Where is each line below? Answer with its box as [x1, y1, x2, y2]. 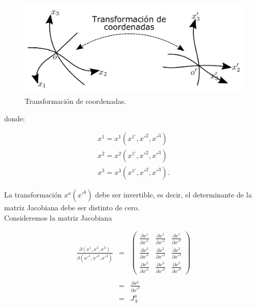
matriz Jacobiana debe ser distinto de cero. [4, 202, 140, 213]
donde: [4, 113, 25, 123]
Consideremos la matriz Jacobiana [4, 212, 112, 223]
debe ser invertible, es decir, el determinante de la [95, 189, 252, 200]
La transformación [4, 189, 62, 200]
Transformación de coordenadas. [25, 95, 126, 106]
